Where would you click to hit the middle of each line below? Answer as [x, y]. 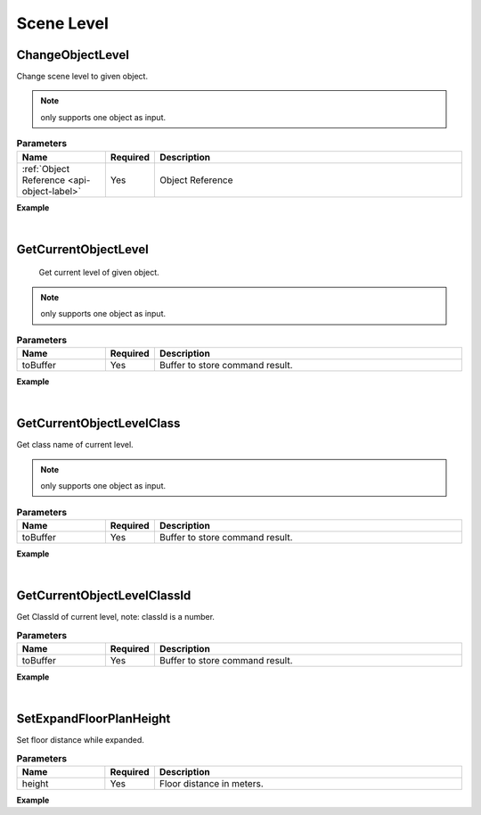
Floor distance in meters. [212, 783]
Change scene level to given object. [82, 77]
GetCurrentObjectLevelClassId [104, 596]
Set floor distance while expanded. [80, 740]
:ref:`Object [46, 169]
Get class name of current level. [75, 445]
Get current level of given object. [99, 273]
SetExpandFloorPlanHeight [94, 719]
